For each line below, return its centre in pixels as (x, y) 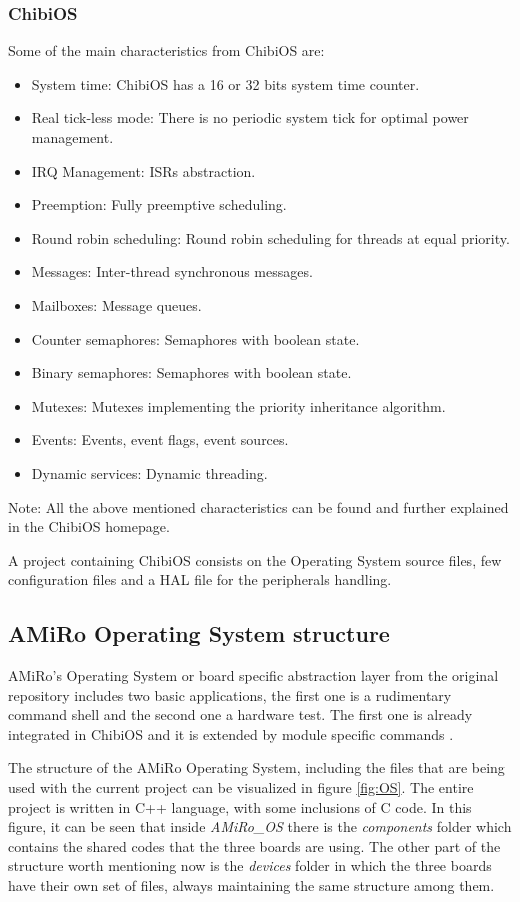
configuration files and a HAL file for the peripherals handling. (200, 579)
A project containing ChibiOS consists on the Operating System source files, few (255, 559)
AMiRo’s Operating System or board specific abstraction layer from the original (253, 675)
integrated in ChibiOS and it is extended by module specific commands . (231, 733)
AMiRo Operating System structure (199, 633)
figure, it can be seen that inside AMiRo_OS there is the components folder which (260, 826)
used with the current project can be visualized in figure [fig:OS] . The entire (241, 787)
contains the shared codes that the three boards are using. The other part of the (254, 845)
